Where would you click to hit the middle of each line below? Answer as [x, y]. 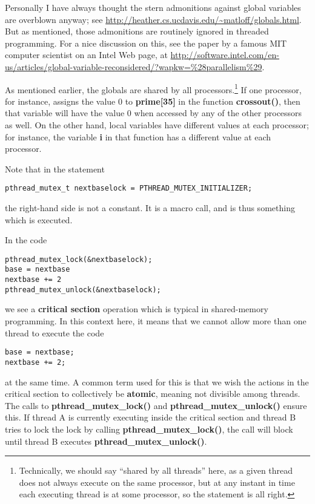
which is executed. [39, 219]
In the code [26, 240]
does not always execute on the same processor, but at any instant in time [157, 482]
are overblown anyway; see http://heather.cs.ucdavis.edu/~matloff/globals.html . [153, 19]
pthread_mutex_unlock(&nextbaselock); [83, 290]
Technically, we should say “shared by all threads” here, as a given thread [156, 470]
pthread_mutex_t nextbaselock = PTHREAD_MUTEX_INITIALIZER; [129, 188]
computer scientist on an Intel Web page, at [86, 55]
